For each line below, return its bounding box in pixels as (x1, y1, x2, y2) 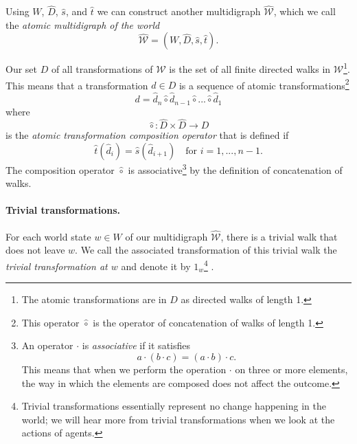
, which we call (273, 4, 336, 19)
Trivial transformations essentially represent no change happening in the (21, 399, 326, 413)
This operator (21, 315, 80, 329)
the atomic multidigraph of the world (5, 17, 160, 32)
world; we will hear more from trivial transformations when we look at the (21, 412, 335, 426)
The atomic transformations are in (21, 292, 167, 307)
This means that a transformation (5, 78, 148, 92)
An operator (21, 338, 73, 353)
